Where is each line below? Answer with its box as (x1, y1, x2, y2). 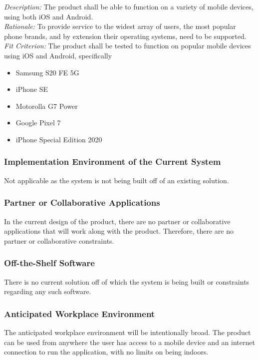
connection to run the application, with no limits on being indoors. (4, 347, 209, 357)
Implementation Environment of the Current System (4, 155, 221, 168)
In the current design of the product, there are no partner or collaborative (4, 216, 231, 226)
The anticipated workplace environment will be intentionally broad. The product (4, 327, 251, 337)
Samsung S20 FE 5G (15, 67, 79, 77)
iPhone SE (15, 84, 48, 94)
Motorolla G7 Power (15, 100, 78, 111)
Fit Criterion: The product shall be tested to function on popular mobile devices (4, 40, 251, 51)
